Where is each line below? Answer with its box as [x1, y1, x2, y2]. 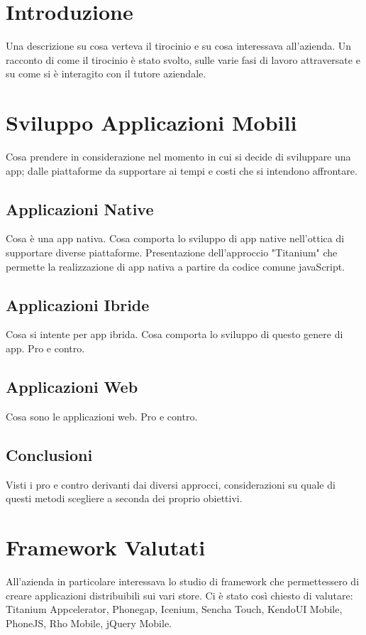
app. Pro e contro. [6, 341, 85, 355]
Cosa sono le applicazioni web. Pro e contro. [6, 408, 198, 423]
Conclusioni [6, 443, 93, 465]
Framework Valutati [6, 532, 206, 561]
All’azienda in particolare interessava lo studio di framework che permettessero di [6, 573, 360, 588]
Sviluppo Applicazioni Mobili [6, 108, 297, 137]
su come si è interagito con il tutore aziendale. [6, 66, 206, 81]
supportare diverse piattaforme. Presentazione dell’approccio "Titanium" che [6, 245, 338, 260]
